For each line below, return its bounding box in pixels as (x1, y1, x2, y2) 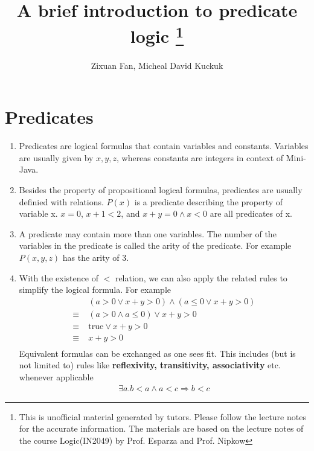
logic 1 (130, 21, 184, 48)
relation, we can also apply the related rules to (115, 271, 287, 284)
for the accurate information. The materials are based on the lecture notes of (19, 422, 304, 435)
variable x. (19, 207, 58, 220)
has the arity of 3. (62, 251, 129, 263)
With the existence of (19, 271, 98, 284)
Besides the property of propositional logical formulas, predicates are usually (19, 183, 303, 196)
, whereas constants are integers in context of (116, 151, 284, 164)
